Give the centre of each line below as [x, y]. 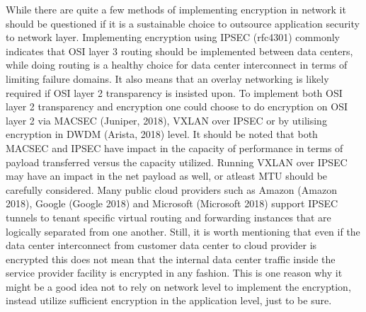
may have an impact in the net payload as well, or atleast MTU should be [167, 176]
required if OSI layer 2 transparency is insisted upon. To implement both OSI [174, 92]
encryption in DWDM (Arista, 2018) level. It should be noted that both [162, 134]
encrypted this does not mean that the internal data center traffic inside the [171, 259]
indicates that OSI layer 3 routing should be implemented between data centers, [179, 51]
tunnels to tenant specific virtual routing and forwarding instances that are [168, 217]
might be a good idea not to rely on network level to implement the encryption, [178, 286]
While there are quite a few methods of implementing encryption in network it [176, 9]
